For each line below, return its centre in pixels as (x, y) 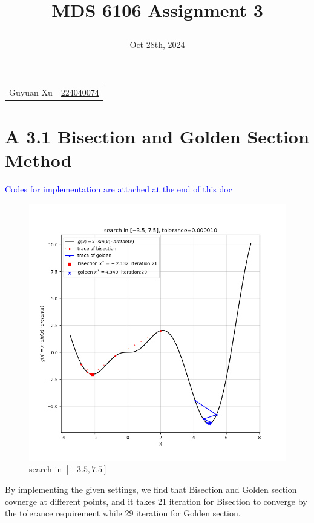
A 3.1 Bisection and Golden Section (157, 136)
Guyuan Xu (31, 92)
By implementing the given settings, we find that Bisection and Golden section (151, 489)
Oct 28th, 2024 (157, 44)
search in (46, 469)
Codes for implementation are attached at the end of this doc (119, 189)
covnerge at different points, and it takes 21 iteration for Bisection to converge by (156, 501)
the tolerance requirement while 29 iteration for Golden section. (123, 513)
